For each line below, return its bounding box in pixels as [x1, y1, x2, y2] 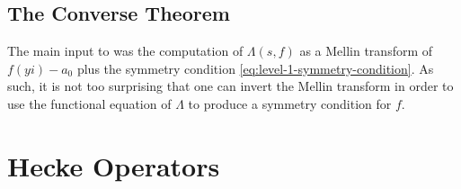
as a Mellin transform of [299, 41, 433, 60]
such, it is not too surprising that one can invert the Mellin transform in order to [7, 76, 454, 95]
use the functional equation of [7, 94, 172, 112]
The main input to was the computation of [7, 41, 244, 60]
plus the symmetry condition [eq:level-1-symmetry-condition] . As [76, 58, 434, 77]
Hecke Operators [7, 147, 220, 184]
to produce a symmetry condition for [188, 94, 392, 112]
